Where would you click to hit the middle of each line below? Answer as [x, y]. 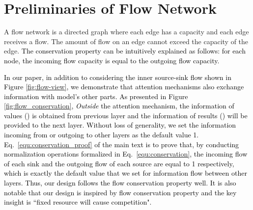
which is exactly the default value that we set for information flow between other [126, 173]
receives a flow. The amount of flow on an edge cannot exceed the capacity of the [126, 41]
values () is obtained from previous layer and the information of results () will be [126, 115]
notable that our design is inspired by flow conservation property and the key [120, 192]
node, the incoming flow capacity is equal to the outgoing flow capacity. [112, 60]
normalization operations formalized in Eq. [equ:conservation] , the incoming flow [126, 154]
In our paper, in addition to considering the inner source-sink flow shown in [118, 77]
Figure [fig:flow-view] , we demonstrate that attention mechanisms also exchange [124, 87]
